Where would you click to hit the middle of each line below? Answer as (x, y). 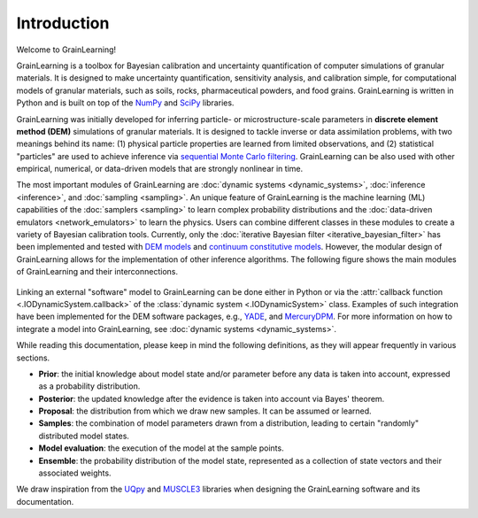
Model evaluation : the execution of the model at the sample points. (161, 448)
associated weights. (75, 473)
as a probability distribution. (89, 386)
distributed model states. (84, 436)
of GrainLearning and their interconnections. (97, 272)
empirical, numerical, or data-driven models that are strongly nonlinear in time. (160, 169)
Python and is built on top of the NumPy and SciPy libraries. (125, 103)
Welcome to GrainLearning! (66, 50)
